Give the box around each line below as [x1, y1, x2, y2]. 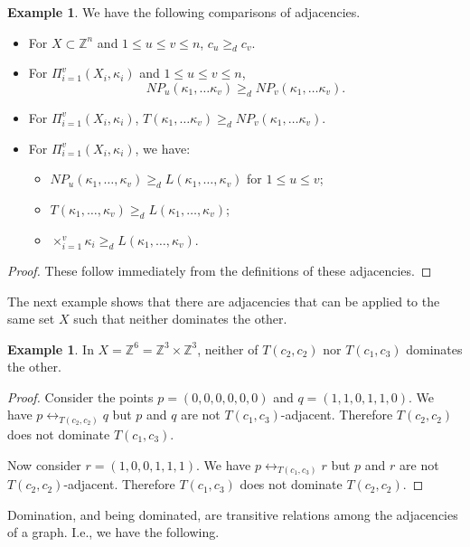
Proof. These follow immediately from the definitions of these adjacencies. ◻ [7, 260, 432, 279]
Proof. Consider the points [7, 387, 154, 406]
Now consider [7, 455, 81, 474]
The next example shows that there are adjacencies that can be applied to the [7, 291, 440, 310]
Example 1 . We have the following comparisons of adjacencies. [7, 3, 361, 21]
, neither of [197, 339, 258, 358]
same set [7, 309, 55, 328]
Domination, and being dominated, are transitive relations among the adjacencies [7, 505, 458, 523]
